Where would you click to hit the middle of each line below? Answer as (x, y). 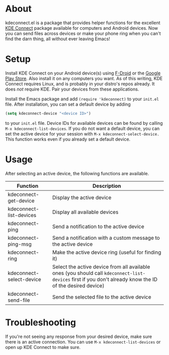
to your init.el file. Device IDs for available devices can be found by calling (84, 123)
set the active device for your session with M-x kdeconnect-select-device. (82, 133)
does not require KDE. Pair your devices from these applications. (72, 89)
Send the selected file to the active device (102, 297)
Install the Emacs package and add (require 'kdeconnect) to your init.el (82, 99)
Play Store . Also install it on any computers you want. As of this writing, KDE (84, 78)
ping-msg (20, 244)
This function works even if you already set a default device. (68, 139)
